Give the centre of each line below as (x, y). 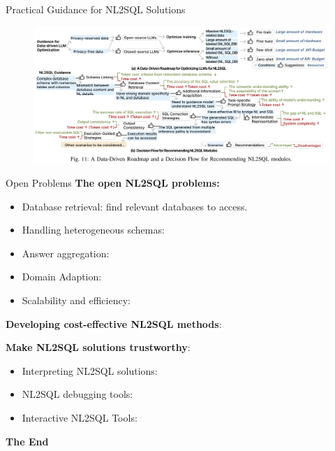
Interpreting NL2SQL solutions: (90, 370)
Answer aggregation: (66, 253)
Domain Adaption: (62, 277)
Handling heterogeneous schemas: (93, 230)
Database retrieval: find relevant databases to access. (135, 206)
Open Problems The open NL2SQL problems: (113, 183)
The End (27, 441)
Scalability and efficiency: (76, 300)
